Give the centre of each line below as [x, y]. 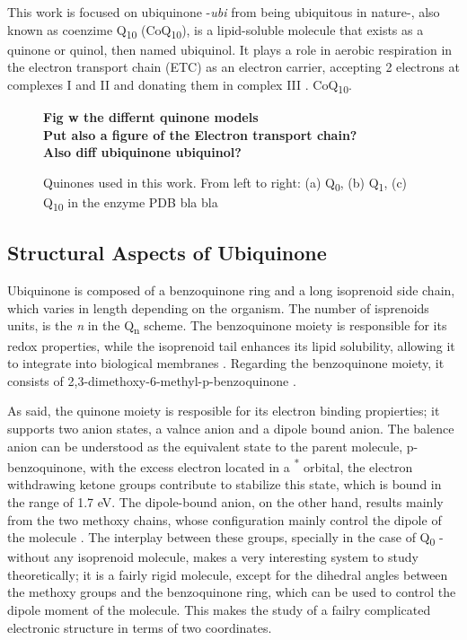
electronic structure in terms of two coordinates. [140, 627]
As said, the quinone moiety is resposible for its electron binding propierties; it [224, 411]
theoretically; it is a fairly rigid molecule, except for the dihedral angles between [228, 574]
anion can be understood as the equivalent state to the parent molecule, [205, 446]
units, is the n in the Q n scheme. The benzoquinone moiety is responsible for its [227, 327]
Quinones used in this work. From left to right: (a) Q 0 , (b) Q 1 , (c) [225, 183]
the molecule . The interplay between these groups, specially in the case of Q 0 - [225, 538]
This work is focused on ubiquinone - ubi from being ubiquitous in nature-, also [224, 12]
